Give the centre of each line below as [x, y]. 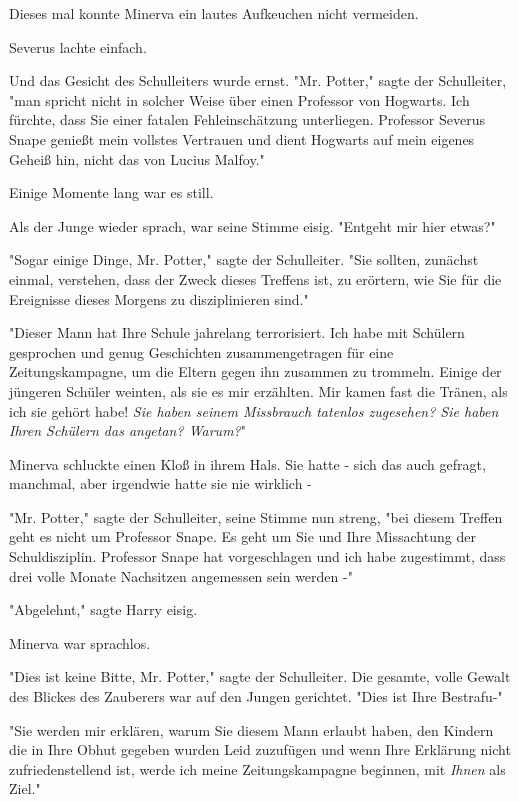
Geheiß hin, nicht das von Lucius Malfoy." [137, 158]
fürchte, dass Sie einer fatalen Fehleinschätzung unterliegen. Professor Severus [247, 119]
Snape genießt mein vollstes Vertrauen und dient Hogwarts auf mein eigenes [242, 138]
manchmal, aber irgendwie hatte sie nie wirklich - [160, 483]
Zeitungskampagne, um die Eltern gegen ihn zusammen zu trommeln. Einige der [255, 371]
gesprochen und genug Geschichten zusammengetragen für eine [201, 351]
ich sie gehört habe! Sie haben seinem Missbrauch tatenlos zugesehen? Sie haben [254, 410]
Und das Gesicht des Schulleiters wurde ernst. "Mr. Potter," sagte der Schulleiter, [258, 80]
